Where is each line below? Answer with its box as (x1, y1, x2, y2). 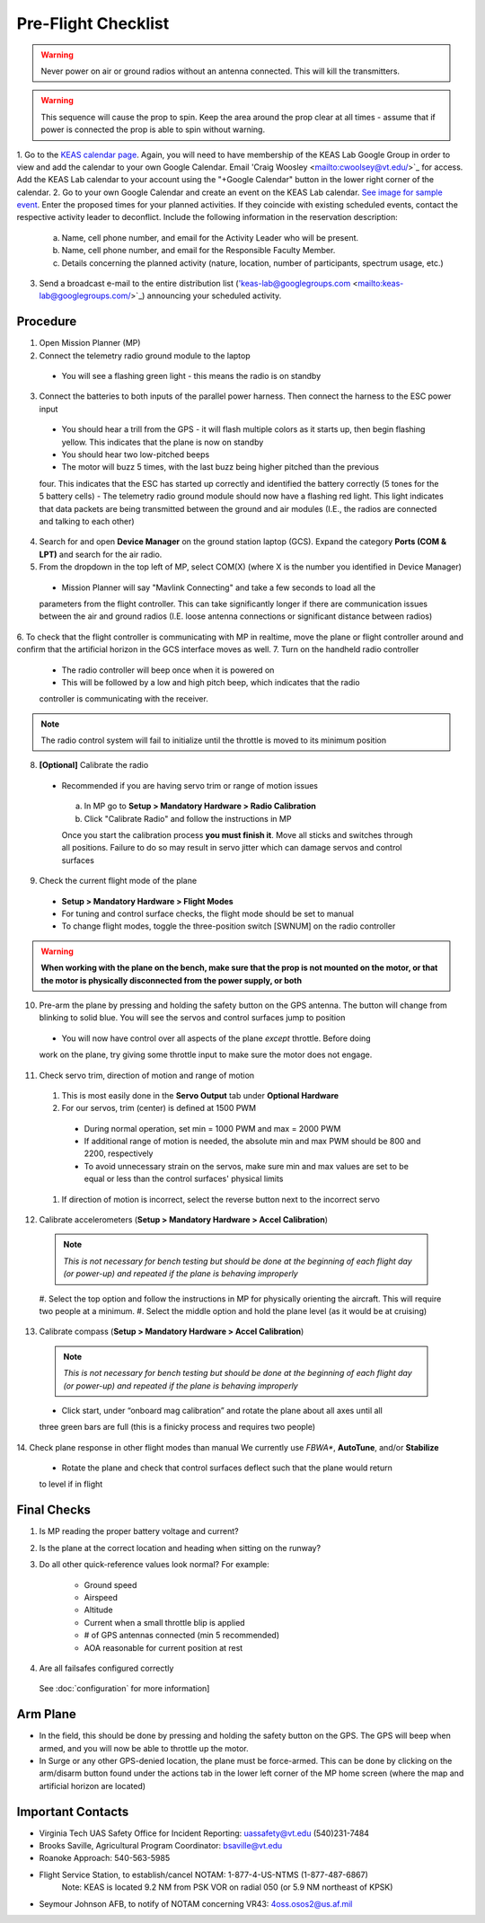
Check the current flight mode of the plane (39, 876, 198, 887)
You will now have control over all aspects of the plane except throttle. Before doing (61, 1033, 372, 1044)
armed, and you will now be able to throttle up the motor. (39, 1742, 249, 1753)
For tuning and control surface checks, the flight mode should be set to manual (61, 908, 355, 919)
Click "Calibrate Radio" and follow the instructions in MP (84, 813, 292, 824)
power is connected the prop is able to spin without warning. (40, 124, 265, 135)
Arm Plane (16, 1707, 76, 1722)
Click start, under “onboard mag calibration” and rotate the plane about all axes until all (61, 1405, 384, 1416)
